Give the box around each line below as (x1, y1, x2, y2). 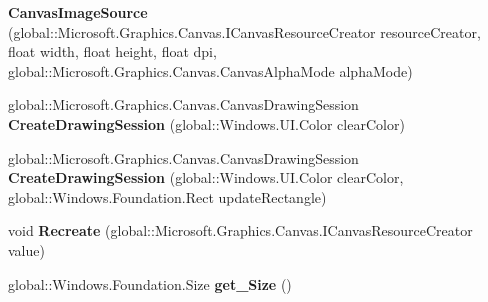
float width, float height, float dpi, (8, 41, 217, 62)
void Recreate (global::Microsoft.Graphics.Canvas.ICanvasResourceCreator (8, 220, 473, 241)
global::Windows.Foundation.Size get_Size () (8, 273, 292, 294)
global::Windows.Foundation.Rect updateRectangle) (8, 186, 327, 207)
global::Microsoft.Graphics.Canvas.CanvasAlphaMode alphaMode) (8, 60, 413, 81)
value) (8, 239, 45, 260)
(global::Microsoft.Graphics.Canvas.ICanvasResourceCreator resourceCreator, (8, 21, 481, 42)
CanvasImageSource (8, 2, 148, 22)
